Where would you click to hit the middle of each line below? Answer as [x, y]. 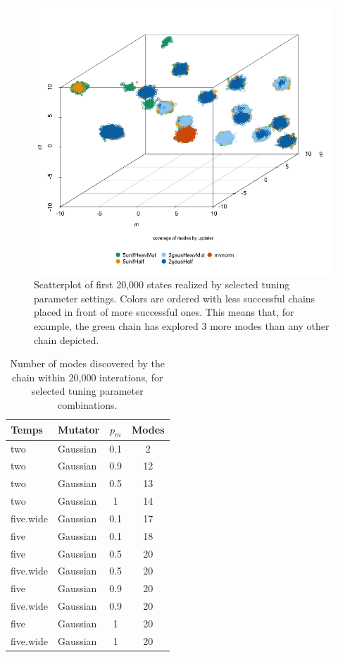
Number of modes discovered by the [88, 363]
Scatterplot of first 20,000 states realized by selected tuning [162, 284]
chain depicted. [67, 339]
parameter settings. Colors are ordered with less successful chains [175, 298]
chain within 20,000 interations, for [88, 377]
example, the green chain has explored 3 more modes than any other [182, 325]
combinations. [88, 404]
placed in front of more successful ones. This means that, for [164, 312]
